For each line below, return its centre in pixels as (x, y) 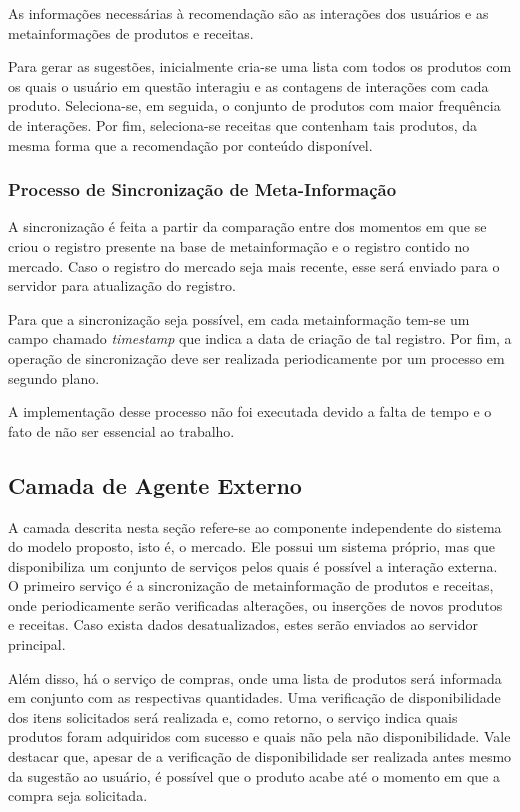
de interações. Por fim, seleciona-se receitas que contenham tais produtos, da (242, 124)
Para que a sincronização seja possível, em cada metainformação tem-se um (239, 318)
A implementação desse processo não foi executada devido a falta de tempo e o (250, 411)
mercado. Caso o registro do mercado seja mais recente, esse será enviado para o (254, 265)
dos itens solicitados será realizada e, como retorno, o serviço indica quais (233, 716)
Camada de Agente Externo (155, 484)
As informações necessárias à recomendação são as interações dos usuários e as (248, 13)
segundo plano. (54, 377)
